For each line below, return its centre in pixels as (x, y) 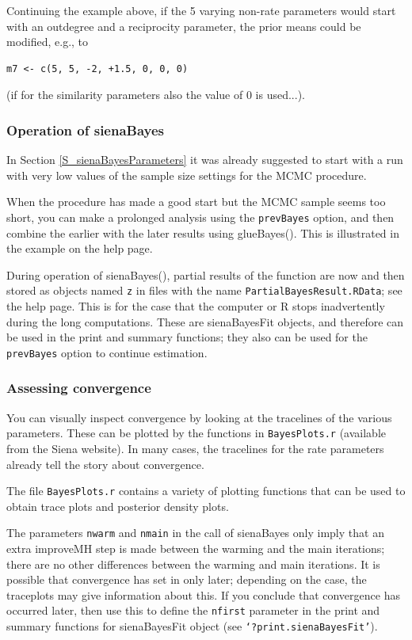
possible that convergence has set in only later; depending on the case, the (187, 579)
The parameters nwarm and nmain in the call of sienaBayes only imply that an (195, 533)
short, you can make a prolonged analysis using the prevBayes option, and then (200, 217)
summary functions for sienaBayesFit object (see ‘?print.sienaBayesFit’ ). (192, 626)
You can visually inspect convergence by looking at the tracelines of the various (199, 417)
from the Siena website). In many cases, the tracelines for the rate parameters (195, 448)
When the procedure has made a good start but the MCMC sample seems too (196, 202)
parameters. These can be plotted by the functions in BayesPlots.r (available (196, 433)
